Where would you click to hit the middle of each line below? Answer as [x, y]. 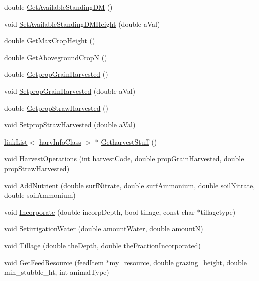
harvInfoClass [60, 141]
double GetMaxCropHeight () [50, 40]
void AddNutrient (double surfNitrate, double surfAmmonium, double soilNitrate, [130, 185]
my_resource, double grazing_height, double [178, 262]
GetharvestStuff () [129, 141]
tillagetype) [218, 212]
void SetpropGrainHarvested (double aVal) [70, 91]
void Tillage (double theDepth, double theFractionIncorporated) [102, 245]
